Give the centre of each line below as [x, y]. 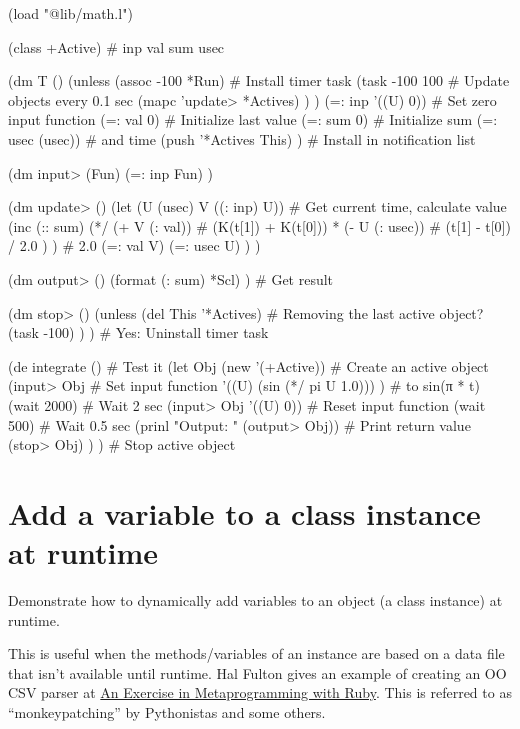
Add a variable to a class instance [244, 512]
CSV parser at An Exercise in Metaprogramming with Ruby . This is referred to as [260, 692]
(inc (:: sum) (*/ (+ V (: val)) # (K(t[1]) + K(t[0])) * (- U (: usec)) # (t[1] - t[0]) [259, 225]
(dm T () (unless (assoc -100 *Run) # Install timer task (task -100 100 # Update [259, 80]
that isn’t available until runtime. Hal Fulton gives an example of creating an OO [257, 672]
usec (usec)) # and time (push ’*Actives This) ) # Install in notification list [242, 138]
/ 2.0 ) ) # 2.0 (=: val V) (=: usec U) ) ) [134, 245]
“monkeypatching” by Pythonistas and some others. [167, 711]
